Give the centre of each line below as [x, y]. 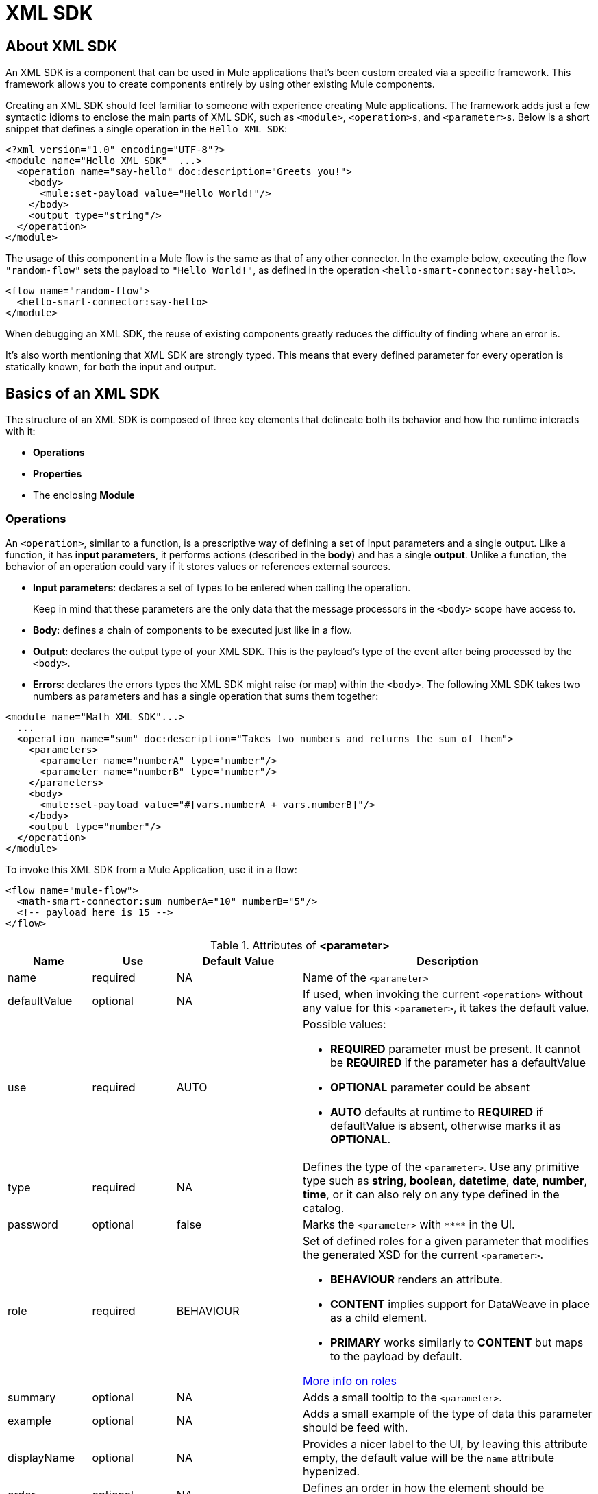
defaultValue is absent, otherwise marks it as [446, 1125]
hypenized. [331, 1471]
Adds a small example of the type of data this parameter [447, 1413]
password [33, 1224]
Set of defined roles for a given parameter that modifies [446, 1241]
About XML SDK [62, 46]
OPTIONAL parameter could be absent [430, 1087]
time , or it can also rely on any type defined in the [431, 1194]
